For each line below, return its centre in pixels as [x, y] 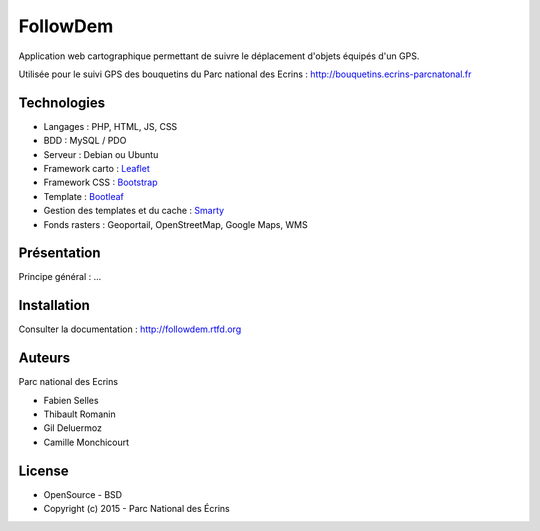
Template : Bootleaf [83, 196]
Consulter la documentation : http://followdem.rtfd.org [130, 329]
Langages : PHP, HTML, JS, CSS [110, 126]
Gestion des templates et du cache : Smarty [134, 211]
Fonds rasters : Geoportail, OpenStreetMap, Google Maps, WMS [176, 224]
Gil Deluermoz [72, 428]
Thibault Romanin [79, 414]
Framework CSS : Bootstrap [101, 182]
